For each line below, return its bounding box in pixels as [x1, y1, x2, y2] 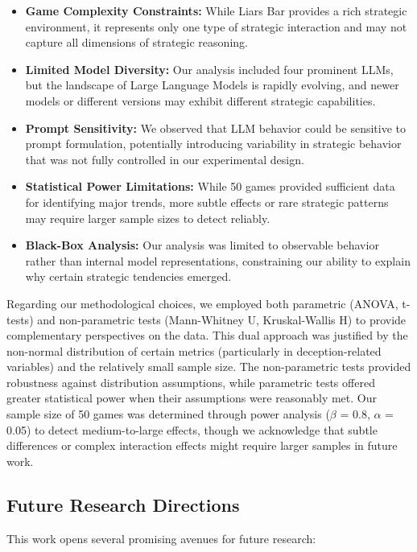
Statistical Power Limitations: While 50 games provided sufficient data [25, 178, 395, 195]
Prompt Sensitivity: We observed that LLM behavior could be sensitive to [25, 119, 406, 136]
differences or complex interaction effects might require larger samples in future [6, 437, 398, 454]
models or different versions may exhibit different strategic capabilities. [25, 92, 376, 109]
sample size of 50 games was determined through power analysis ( [6, 406, 330, 422]
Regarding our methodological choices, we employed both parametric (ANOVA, [6, 295, 398, 311]
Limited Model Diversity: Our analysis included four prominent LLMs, [25, 60, 394, 77]
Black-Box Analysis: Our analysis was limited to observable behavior [25, 237, 379, 253]
